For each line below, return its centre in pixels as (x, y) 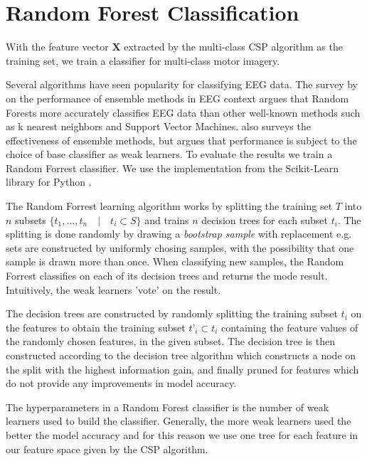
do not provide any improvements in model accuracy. (121, 383)
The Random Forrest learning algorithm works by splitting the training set (169, 206)
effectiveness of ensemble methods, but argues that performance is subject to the (181, 140)
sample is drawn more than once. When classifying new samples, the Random (175, 261)
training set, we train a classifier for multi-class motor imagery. (143, 60)
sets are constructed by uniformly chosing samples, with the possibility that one (180, 247)
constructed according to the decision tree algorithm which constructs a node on (181, 355)
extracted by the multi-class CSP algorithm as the (233, 47)
